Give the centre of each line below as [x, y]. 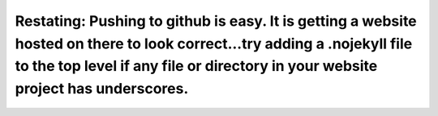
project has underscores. [102, 89]
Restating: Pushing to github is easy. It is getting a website [216, 21]
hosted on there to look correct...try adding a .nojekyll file [214, 43]
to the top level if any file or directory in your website [196, 66]
